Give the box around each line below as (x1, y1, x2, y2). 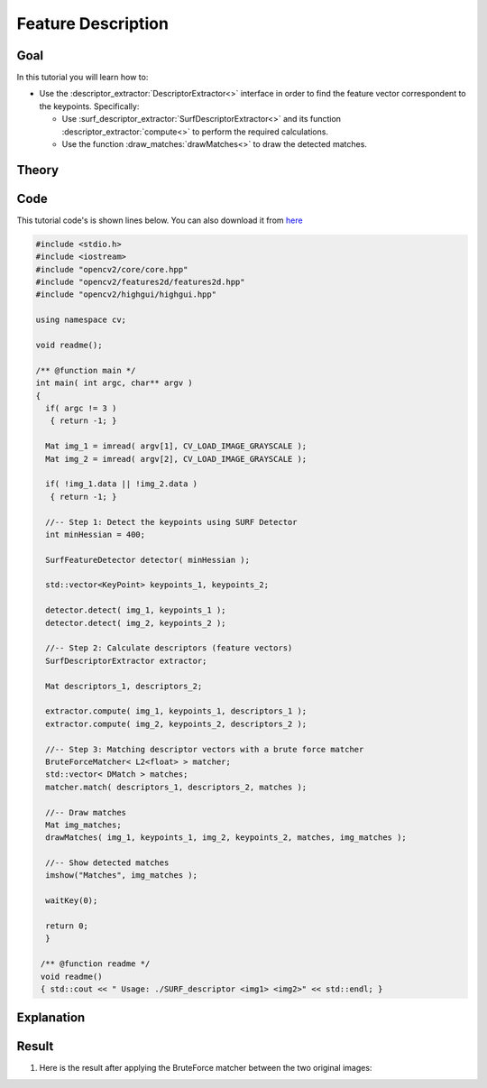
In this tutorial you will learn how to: (16, 72, 149, 83)
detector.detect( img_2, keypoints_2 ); (45, 618, 226, 628)
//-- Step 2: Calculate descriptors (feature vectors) (45, 643, 293, 653)
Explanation (16, 1010, 86, 1026)
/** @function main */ (35, 365, 136, 375)
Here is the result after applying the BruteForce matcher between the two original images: (39, 1063, 372, 1074)
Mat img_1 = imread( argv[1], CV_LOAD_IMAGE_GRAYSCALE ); (45, 441, 308, 451)
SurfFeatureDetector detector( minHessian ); (45, 555, 250, 565)
